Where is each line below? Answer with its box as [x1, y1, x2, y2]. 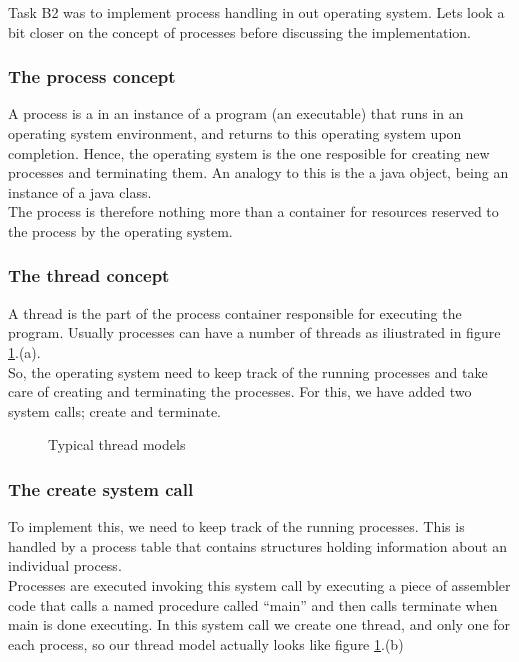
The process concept [8, 64, 176, 89]
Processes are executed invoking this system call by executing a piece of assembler [8, 574, 511, 595]
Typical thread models [48, 434, 186, 455]
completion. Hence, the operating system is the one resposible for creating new [8, 142, 490, 163]
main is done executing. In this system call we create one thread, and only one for [8, 614, 511, 635]
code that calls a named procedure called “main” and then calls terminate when [8, 594, 498, 615]
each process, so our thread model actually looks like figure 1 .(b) [8, 633, 404, 654]
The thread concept [8, 263, 170, 288]
